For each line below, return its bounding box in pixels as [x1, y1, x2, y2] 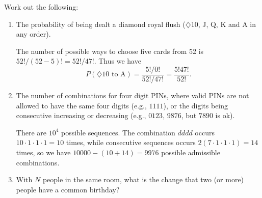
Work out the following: [4, 2, 78, 12]
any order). [16, 29, 51, 39]
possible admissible [161, 147, 220, 157]
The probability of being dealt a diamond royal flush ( [16, 18, 186, 29]
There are [16, 127, 46, 137]
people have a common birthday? [16, 184, 120, 194]
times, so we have [16, 147, 71, 157]
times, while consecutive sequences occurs [66, 137, 196, 148]
